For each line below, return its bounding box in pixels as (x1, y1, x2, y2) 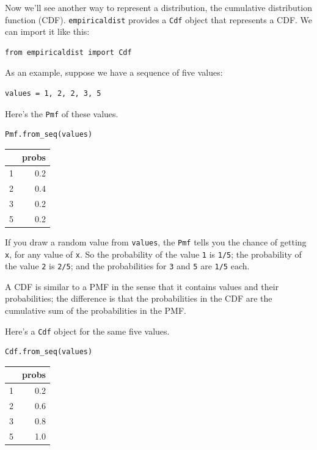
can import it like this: (5, 25, 90, 38)
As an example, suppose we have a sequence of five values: (5, 66, 223, 79)
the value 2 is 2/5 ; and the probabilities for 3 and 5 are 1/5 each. (5, 259, 250, 272)
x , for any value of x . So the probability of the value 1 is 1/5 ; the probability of (5, 247, 302, 260)
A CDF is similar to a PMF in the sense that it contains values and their (5, 280, 279, 292)
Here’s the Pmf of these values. (5, 107, 118, 120)
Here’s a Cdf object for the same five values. (5, 324, 170, 337)
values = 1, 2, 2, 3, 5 (5, 89, 101, 98)
